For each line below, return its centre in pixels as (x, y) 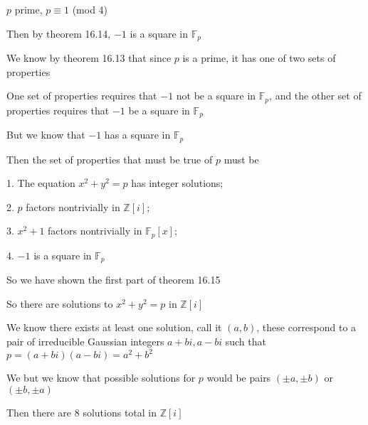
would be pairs (239, 378)
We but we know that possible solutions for (101, 378)
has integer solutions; (177, 183)
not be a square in (216, 96)
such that (246, 341)
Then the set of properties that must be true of (110, 159)
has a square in (137, 135)
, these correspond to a (306, 327)
